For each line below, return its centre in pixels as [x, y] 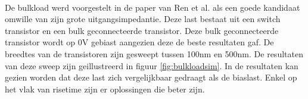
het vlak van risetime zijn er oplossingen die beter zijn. [105, 89]
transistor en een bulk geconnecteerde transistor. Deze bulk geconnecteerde [142, 30]
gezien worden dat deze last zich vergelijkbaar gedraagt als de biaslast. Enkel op [151, 77]
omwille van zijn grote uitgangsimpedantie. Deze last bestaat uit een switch [143, 19]
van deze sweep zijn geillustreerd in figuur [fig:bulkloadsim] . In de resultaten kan [152, 65]
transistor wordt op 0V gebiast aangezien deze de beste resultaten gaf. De [139, 42]
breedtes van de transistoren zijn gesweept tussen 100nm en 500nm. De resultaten [154, 53]
